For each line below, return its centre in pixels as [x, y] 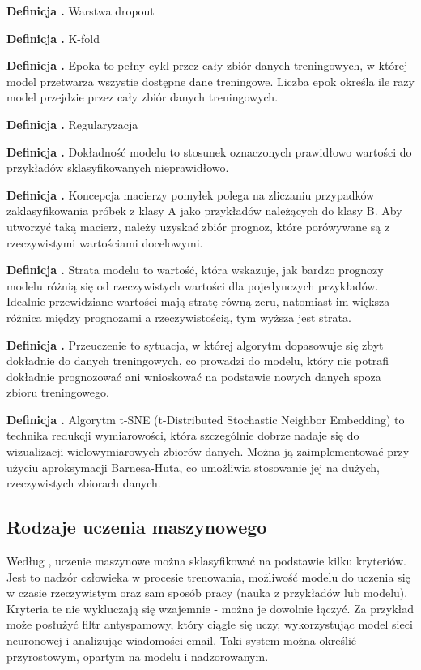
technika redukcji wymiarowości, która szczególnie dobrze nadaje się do [183, 435]
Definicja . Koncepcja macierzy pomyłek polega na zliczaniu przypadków [191, 194]
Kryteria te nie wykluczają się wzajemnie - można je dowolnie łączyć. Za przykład [210, 608]
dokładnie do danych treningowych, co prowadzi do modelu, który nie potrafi [198, 361]
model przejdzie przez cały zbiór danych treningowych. [142, 97]
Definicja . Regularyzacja [72, 124]
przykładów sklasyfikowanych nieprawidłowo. [118, 167]
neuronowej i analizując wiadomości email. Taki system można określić [182, 640]
